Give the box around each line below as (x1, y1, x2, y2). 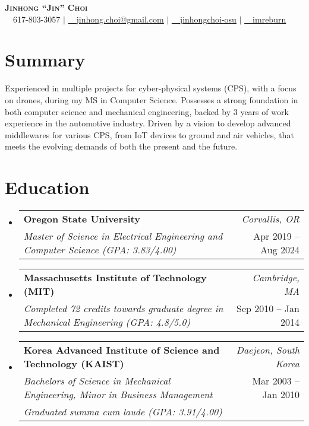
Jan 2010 (262, 387, 299, 401)
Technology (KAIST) (23, 357, 124, 370)
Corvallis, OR (241, 212, 299, 225)
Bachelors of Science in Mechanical (23, 374, 171, 387)
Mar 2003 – (252, 374, 299, 387)
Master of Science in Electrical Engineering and (23, 229, 223, 243)
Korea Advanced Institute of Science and (23, 343, 220, 357)
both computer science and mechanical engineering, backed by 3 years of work (5, 105, 289, 117)
